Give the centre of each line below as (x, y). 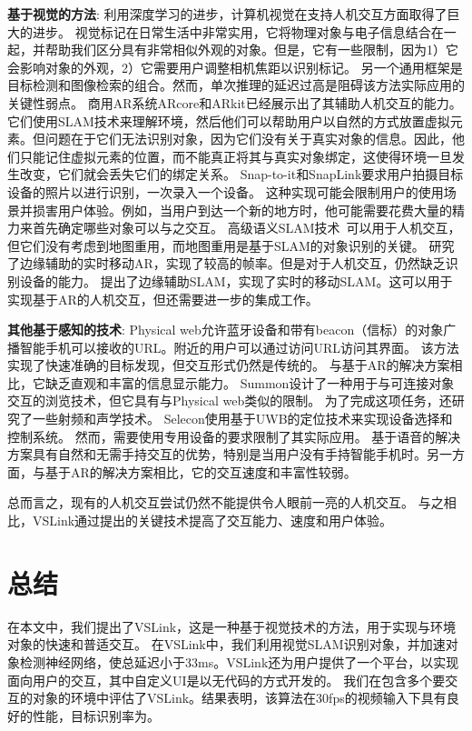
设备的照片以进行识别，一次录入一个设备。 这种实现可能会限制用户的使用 (226, 191)
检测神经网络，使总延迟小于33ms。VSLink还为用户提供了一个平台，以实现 (239, 661)
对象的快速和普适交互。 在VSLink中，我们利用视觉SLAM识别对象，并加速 (226, 644)
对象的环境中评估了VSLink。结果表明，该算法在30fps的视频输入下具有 (239, 698)
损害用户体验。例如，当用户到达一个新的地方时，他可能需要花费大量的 (242, 210)
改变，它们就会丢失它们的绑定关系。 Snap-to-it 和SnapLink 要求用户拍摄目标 (241, 174)
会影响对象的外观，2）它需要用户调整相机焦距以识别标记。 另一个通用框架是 (235, 67)
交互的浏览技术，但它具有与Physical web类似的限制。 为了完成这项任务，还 (230, 401)
